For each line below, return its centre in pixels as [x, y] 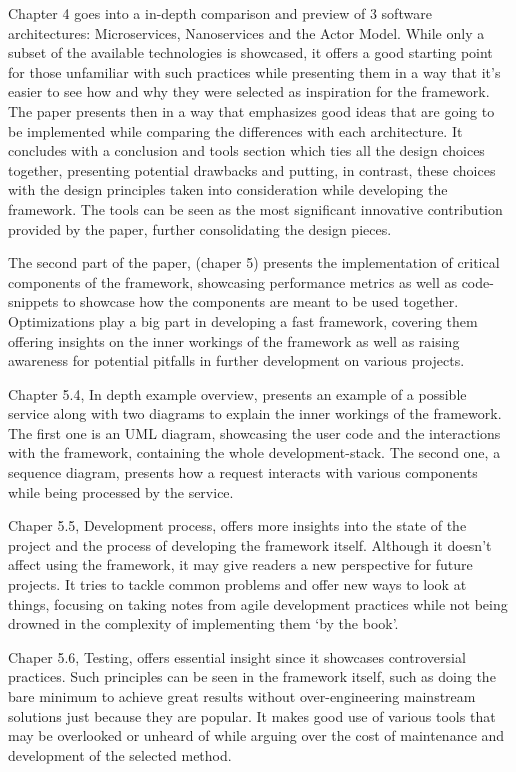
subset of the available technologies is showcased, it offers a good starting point [250, 52]
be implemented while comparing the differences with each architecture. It [235, 130]
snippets [33, 301]
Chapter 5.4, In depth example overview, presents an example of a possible [237, 393]
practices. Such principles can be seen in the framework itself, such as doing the [252, 676]
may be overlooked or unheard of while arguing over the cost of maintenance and [256, 735]
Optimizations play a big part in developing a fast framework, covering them [243, 320]
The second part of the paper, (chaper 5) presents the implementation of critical [254, 262]
